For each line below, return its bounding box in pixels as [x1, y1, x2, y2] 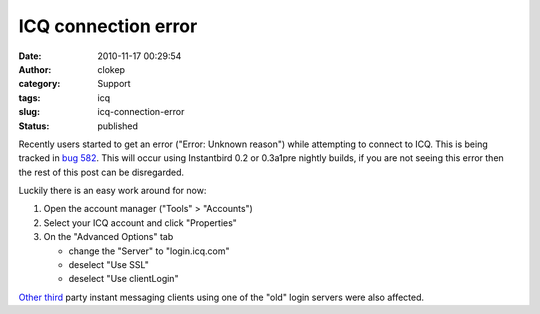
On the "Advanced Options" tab [43, 231, 174, 243]
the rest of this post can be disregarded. [18, 166, 185, 178]
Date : [18, 50, 42, 62]
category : [18, 78, 61, 90]
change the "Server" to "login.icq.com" [68, 245, 230, 257]
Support [97, 78, 131, 90]
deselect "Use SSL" [68, 259, 149, 271]
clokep [97, 63, 125, 75]
